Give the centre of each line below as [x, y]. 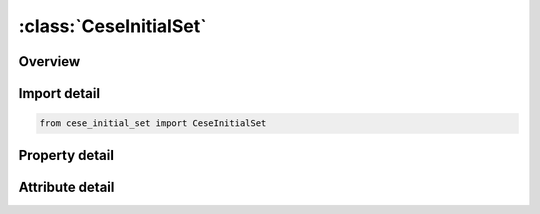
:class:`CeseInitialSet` [112, 26]
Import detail [59, 93]
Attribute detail [66, 186]
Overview [49, 61]
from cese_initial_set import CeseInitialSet [153, 123]
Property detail [66, 155]
